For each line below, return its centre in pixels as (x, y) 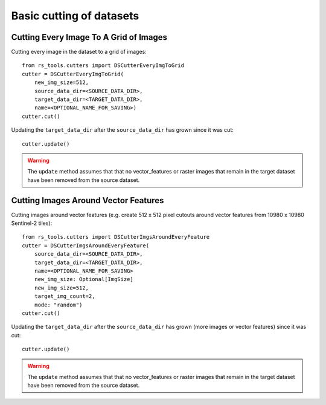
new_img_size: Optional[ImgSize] (84, 279)
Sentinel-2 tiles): (32, 223)
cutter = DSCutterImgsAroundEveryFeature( (86, 245)
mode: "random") (58, 305)
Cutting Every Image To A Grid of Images (89, 37)
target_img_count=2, (65, 296)
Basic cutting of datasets (75, 16)
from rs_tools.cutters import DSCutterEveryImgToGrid (103, 66)
